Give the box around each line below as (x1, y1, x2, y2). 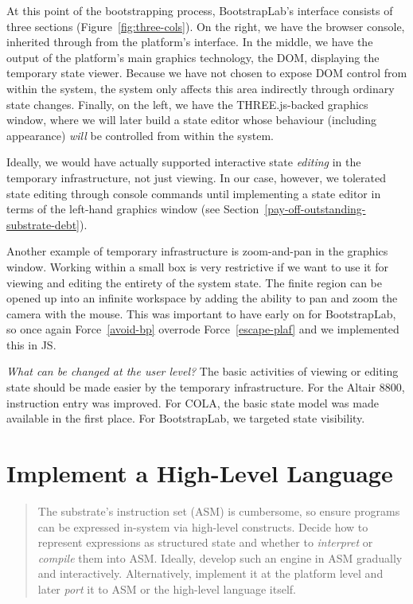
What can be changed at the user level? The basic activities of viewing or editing (6, 363, 399, 380)
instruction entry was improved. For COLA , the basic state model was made (6, 394, 379, 411)
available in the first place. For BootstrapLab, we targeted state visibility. (6, 410, 365, 427)
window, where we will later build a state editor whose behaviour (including (6, 111, 377, 128)
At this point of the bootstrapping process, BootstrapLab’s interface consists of (6, 2, 393, 18)
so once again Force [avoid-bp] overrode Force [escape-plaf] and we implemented (6, 321, 399, 337)
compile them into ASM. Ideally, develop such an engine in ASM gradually (37, 549, 403, 566)
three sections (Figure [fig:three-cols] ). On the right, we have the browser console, (6, 18, 405, 34)
